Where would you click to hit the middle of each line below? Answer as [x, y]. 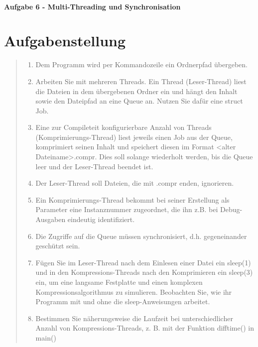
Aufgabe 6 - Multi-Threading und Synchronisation [92, 6]
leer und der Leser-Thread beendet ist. [94, 166]
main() [46, 337]
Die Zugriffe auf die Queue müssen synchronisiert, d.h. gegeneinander [141, 236]
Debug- [231, 209]
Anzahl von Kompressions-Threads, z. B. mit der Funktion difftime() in [145, 328]
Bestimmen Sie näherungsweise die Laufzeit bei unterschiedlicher [134, 318]
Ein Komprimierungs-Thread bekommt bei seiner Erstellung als [132, 199]
